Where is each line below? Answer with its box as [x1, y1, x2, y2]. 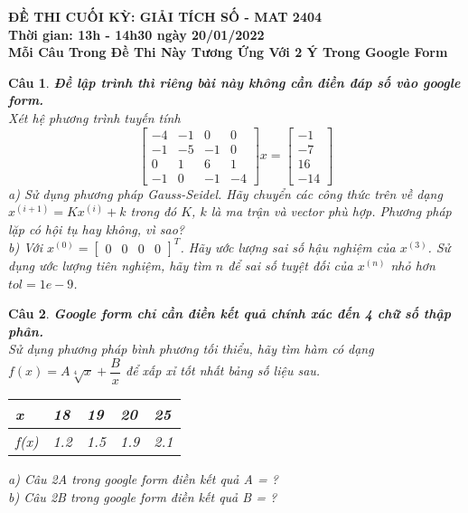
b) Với [8, 237, 42, 256]
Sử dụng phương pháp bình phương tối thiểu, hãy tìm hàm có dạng [8, 339, 374, 358]
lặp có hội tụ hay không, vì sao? [8, 219, 185, 238]
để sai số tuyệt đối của [228, 255, 353, 274]
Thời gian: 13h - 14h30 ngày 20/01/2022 [8, 24, 265, 43]
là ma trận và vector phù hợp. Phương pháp [211, 202, 452, 221]
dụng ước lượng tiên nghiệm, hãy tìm [8, 255, 211, 274]
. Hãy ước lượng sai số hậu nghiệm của [180, 237, 396, 256]
